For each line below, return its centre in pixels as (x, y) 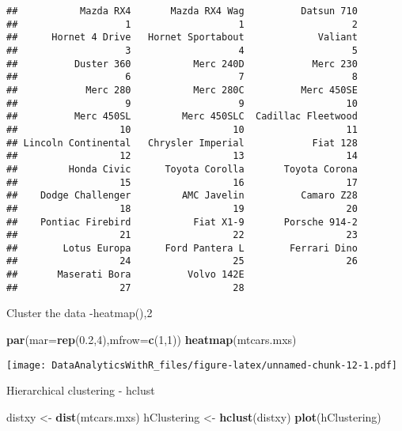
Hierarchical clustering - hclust (81, 390)
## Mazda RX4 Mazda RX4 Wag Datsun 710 (182, 11)
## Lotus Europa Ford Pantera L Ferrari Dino (182, 248)
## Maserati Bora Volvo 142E (125, 275)
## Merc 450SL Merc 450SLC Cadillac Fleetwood (182, 117)
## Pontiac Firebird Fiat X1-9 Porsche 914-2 (182, 222)
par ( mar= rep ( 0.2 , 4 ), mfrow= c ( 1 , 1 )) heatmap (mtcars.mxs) (152, 340)
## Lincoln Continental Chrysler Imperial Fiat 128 (182, 143)
